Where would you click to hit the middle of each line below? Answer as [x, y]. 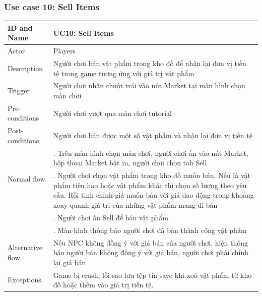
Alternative [25, 247]
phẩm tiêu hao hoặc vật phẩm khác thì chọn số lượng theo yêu [150, 185]
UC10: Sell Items [83, 33]
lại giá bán [70, 262]
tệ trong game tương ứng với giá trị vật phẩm [124, 73]
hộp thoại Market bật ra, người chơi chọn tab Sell [130, 163]
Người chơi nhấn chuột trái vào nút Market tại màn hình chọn [149, 85]
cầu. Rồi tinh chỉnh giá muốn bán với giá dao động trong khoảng [153, 195]
